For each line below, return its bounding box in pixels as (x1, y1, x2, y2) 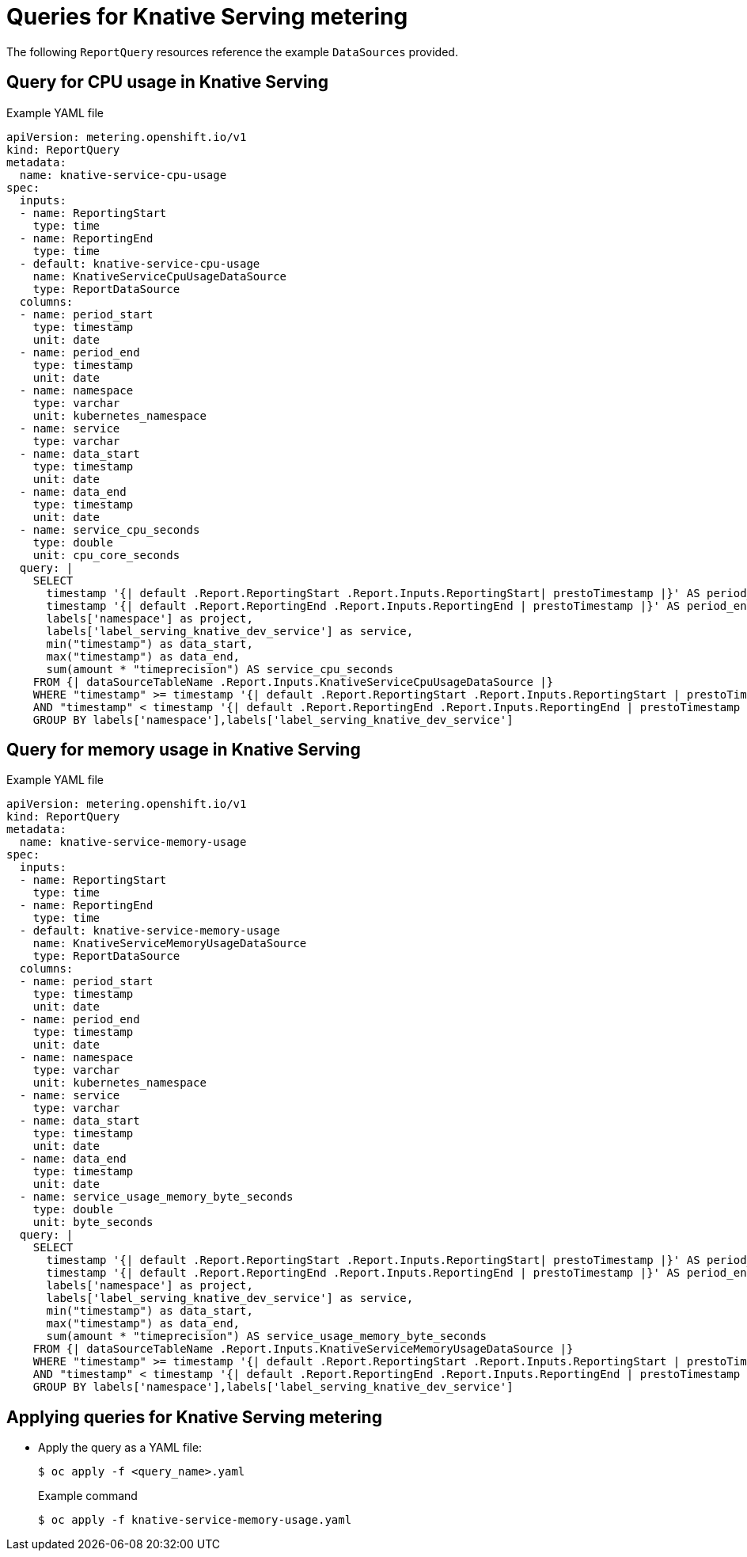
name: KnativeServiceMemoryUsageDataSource (32, 937, 307, 950)
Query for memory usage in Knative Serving (6, 740, 361, 760)
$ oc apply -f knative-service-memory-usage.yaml (38, 1513, 352, 1527)
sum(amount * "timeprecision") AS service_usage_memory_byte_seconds (46, 1330, 487, 1343)
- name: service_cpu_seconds (19, 523, 200, 536)
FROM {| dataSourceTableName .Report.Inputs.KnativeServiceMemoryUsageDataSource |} (32, 1342, 574, 1356)
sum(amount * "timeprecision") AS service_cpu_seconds (46, 662, 393, 676)
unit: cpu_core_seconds (32, 548, 180, 562)
